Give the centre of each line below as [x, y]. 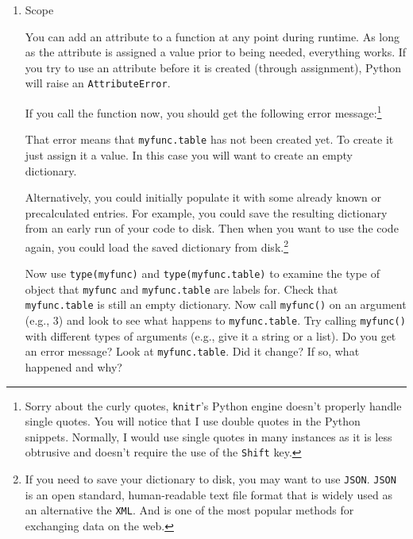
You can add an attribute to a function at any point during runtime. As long [212, 36]
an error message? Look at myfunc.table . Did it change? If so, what [192, 351]
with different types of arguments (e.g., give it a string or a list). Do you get [210, 335]
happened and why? [73, 367]
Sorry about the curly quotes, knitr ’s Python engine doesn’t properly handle [213, 405]
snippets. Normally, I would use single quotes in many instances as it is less [208, 436]
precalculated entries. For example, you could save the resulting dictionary [206, 212]
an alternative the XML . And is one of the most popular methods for [189, 510]
